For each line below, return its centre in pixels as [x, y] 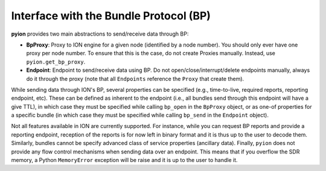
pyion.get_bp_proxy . [56, 62]
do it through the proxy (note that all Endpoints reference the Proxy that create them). [135, 79]
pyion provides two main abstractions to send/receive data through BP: [100, 34]
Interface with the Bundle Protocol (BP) [111, 16]
